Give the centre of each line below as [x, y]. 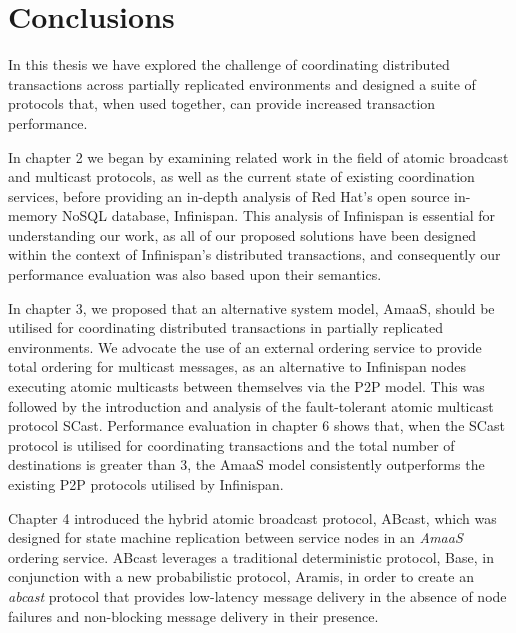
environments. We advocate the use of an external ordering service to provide [245, 346]
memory [33, 215]
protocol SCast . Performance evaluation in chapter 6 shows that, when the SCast [256, 425]
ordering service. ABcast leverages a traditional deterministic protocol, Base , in [251, 556]
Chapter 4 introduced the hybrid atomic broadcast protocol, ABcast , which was [252, 517]
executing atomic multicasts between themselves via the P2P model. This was [246, 386]
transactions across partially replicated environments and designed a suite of [242, 83]
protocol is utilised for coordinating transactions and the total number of [231, 444]
